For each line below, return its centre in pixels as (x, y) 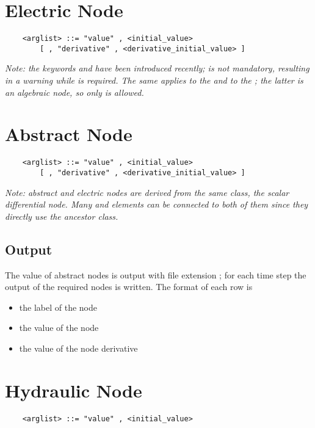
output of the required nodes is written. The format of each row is (129, 287)
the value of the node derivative (78, 348)
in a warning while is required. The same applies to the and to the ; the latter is (154, 80)
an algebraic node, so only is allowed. (74, 92)
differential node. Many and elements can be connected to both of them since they (157, 204)
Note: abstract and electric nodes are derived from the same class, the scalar (147, 192)
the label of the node (58, 307)
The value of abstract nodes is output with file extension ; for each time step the (156, 274)
